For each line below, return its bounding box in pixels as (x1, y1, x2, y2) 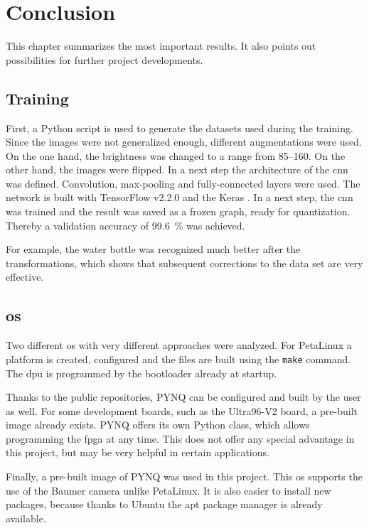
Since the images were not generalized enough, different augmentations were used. (6, 134, 362, 149)
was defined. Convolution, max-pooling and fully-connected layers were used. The (6, 176, 360, 190)
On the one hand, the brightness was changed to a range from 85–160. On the (6, 148, 346, 163)
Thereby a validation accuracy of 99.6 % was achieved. (6, 217, 245, 232)
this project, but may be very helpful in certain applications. (6, 445, 269, 460)
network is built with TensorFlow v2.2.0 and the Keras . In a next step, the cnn (6, 190, 353, 205)
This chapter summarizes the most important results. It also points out (6, 38, 316, 53)
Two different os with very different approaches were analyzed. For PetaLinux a (6, 338, 352, 352)
